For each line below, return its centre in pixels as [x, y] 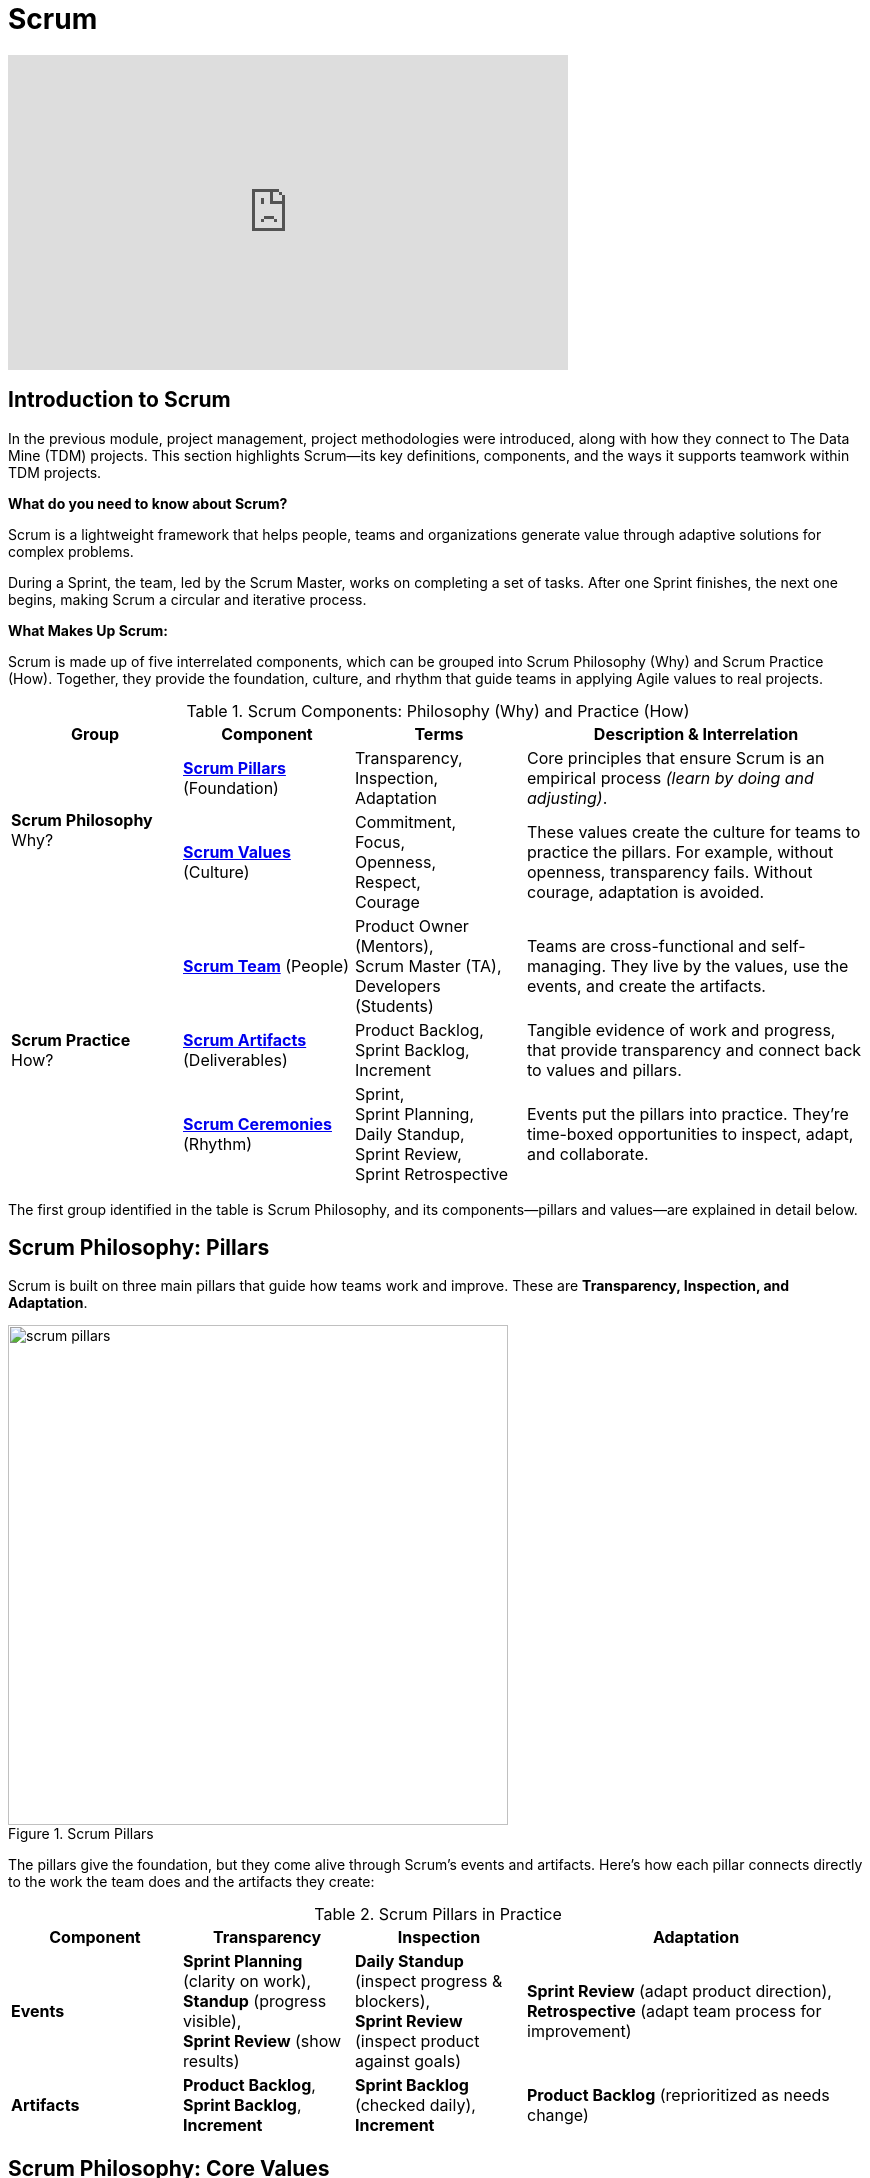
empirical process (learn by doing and [670, 777]
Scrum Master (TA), [428, 965]
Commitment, [406, 821]
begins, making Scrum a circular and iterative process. [187, 599]
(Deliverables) [235, 1059]
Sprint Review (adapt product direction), [679, 1991]
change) [558, 2115]
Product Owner [412, 925]
